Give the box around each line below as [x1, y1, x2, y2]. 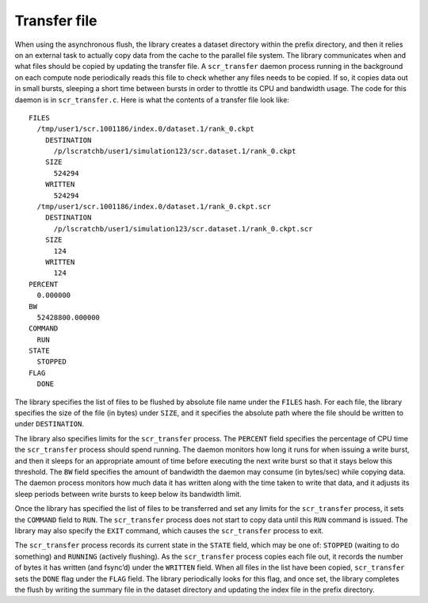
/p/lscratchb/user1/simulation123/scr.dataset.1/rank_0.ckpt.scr [53, 224, 313, 233]
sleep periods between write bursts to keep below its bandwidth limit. [14, 489, 242, 498]
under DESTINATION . [14, 419, 85, 429]
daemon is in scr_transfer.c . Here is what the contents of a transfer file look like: [14, 95, 289, 105]
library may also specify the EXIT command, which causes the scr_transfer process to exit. [14, 525, 324, 535]
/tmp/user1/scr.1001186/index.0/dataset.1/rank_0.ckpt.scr [36, 202, 271, 212]
